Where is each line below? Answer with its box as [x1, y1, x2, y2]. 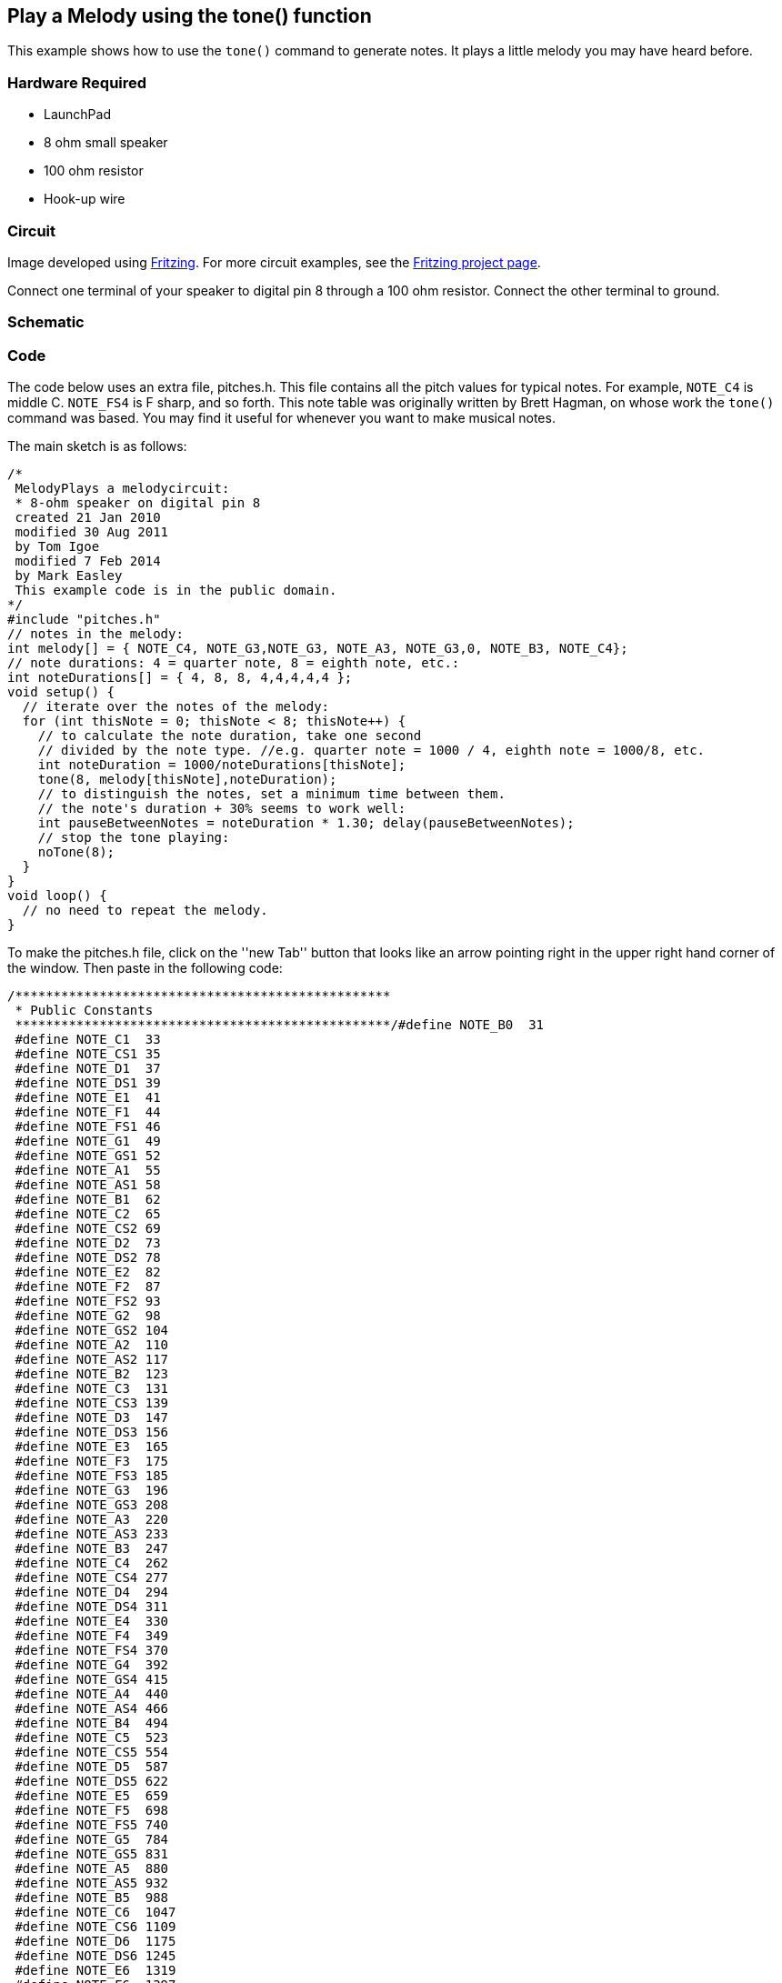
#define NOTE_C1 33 [15, 1032, 161, 1047]
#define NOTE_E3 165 [15, 1439, 169, 1455]
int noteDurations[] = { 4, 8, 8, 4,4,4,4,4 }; [7, 670, 353, 686]
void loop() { [7, 888, 107, 904]
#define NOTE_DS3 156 [15, 1425, 169, 1440]
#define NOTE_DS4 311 [15, 1599, 169, 1615]
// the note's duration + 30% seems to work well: [37, 801, 406, 816]
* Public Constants [15, 1003, 154, 1018]
